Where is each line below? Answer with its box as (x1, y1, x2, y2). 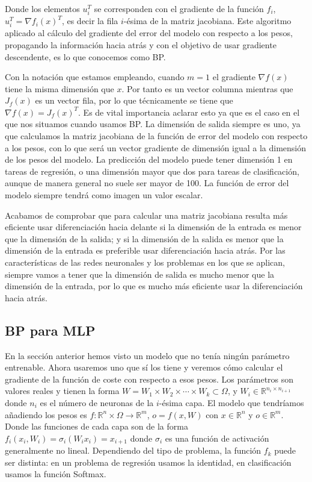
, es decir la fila (61, 14, 118, 27)
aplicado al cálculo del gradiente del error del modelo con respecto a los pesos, (5, 27, 293, 39)
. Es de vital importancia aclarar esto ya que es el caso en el (78, 105, 300, 118)
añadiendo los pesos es (5, 408, 87, 421)
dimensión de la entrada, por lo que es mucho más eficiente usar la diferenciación (5, 280, 303, 292)
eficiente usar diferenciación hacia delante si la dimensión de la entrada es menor (5, 221, 302, 233)
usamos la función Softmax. (5, 468, 106, 480)
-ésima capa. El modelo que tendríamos (159, 396, 304, 408)
